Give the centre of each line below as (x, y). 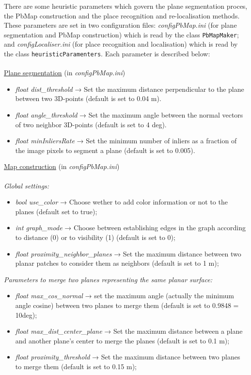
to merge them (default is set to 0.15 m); (76, 366)
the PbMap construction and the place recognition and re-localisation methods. (122, 15)
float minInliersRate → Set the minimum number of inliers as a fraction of (126, 141)
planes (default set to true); (56, 211)
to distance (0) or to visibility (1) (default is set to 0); (95, 237)
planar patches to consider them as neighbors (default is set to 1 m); (117, 263)
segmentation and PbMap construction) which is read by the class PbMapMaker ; (121, 34)
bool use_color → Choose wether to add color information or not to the (121, 202)
